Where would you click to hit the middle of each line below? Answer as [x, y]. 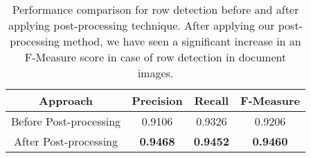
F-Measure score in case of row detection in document [155, 57]
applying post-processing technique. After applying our [141, 25]
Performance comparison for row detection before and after [155, 9]
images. [155, 73]
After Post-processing [66, 141]
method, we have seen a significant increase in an [182, 41]
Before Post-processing [66, 121]
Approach [66, 100]
